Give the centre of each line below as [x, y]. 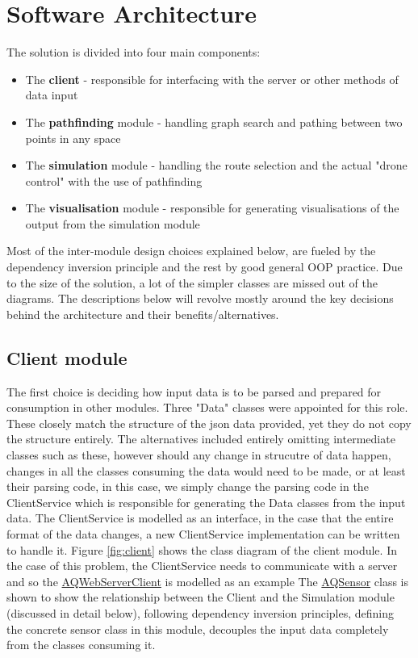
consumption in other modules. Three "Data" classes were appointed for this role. [207, 407]
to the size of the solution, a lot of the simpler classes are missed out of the [192, 282]
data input [52, 95]
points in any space [73, 138]
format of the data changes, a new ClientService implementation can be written [203, 533]
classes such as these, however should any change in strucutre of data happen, [199, 455]
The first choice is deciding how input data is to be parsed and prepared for [194, 391]
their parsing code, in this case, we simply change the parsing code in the [188, 486]
